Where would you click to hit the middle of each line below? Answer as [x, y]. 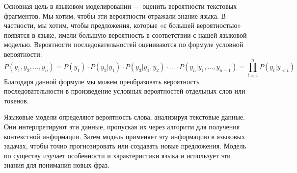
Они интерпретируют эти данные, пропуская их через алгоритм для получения [122, 127]
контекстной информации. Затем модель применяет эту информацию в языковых [125, 136]
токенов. [16, 100]
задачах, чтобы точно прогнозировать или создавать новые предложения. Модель [125, 146]
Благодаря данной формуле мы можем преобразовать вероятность [102, 81]
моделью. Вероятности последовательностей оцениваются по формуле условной [124, 44]
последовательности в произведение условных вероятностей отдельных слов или [125, 91]
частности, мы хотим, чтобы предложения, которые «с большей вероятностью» [123, 25]
